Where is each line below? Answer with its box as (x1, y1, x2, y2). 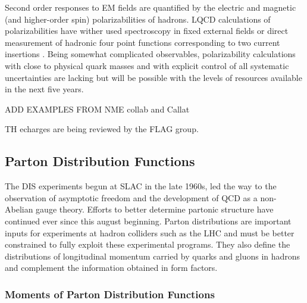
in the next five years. (5, 83, 84, 95)
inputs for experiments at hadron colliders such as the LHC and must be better (5, 226, 295, 239)
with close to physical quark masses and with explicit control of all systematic (5, 59, 289, 71)
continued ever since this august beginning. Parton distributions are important (5, 214, 292, 227)
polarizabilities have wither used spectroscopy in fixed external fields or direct (5, 24, 289, 37)
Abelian (5, 203, 33, 215)
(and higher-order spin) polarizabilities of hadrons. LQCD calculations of (5, 13, 271, 25)
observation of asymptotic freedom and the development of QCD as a (5, 191, 258, 204)
